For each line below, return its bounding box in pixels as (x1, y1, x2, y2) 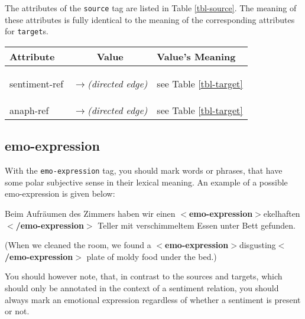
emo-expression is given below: (5, 187, 115, 200)
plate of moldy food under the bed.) (86, 250, 217, 262)
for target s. (5, 25, 48, 37)
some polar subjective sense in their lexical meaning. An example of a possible (5, 175, 288, 188)
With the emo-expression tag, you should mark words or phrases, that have (5, 164, 283, 177)
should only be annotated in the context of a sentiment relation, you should (5, 281, 279, 294)
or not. (5, 305, 30, 317)
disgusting (239, 239, 276, 251)
